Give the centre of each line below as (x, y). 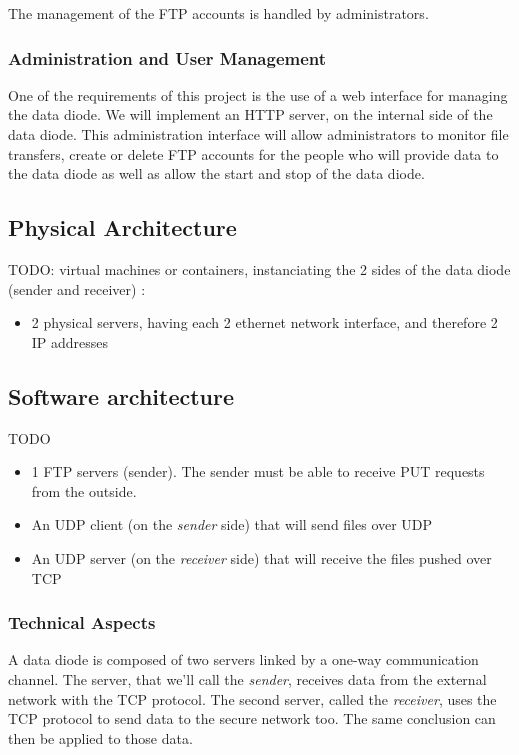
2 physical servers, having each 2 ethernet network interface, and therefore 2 (264, 322)
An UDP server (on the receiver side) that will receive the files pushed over (261, 557)
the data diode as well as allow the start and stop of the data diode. (216, 173)
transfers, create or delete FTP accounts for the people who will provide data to (253, 153)
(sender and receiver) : (77, 288)
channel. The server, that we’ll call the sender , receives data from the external (247, 678)
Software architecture (121, 395)
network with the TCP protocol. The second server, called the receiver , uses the (252, 698)
